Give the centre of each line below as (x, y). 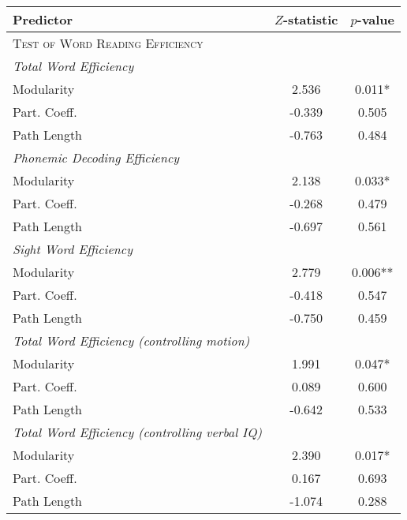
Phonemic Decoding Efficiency (96, 157)
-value (376, 19)
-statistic (310, 19)
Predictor (43, 19)
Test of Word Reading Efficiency (108, 43)
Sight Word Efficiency (73, 249)
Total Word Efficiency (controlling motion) (131, 340)
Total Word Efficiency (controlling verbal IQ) (138, 432)
